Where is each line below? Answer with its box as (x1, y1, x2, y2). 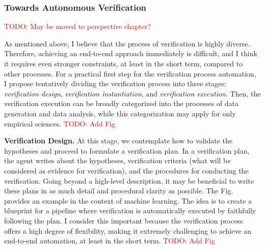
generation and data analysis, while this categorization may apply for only (4, 108, 236, 118)
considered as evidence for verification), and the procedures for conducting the (4, 165, 249, 176)
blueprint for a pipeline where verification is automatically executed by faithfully (4, 205, 256, 216)
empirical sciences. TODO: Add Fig (4, 118, 116, 129)
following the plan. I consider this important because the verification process (4, 215, 243, 226)
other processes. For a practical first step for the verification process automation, (4, 68, 256, 79)
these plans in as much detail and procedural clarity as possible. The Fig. (4, 185, 233, 196)
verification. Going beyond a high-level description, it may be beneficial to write (4, 175, 254, 186)
